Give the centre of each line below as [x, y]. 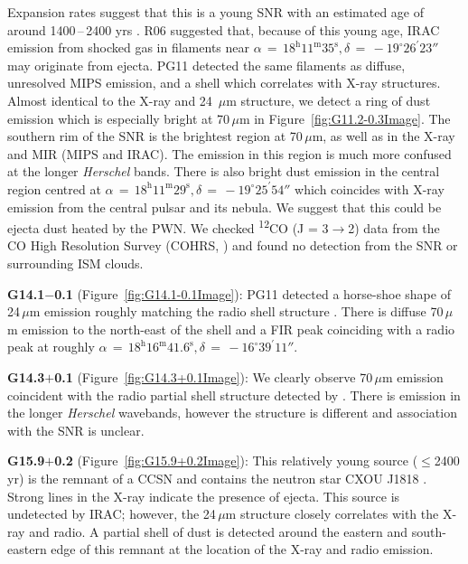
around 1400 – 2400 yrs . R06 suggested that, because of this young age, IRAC [224, 29]
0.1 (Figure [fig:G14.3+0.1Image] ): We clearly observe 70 [214, 376]
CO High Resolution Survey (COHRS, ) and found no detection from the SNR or [233, 245]
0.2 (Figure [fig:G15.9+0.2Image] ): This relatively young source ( [236, 461]
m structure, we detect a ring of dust [328, 100]
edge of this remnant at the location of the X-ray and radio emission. [242, 549]
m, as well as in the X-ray [384, 136]
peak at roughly [51, 347]
